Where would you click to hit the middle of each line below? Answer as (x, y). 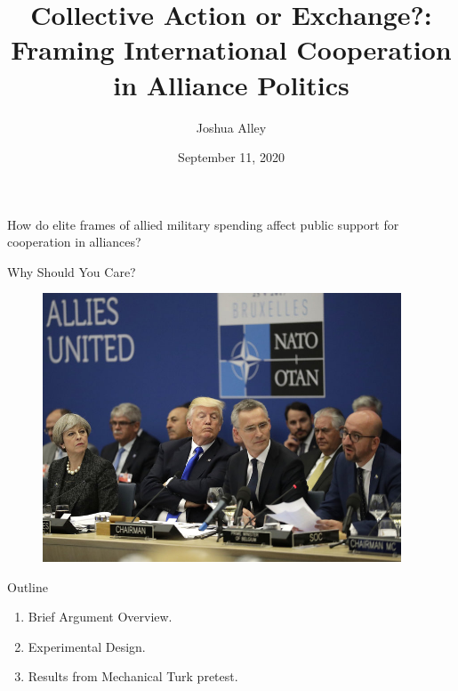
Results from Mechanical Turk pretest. (133, 676)
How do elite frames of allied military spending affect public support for (203, 224)
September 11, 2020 (231, 157)
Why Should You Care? (72, 271)
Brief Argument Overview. (100, 617)
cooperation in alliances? (74, 242)
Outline (28, 586)
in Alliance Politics (231, 84)
